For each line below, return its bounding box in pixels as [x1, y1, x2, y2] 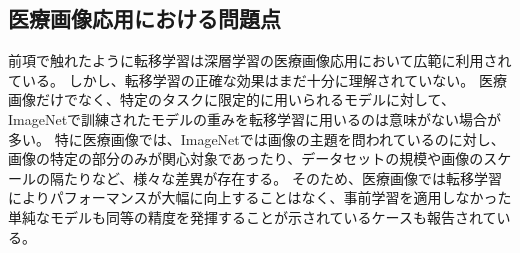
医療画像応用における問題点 [8, 3, 281, 34]
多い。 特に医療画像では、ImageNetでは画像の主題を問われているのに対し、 [8, 128, 505, 149]
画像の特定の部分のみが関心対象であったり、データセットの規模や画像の [8, 148, 484, 169]
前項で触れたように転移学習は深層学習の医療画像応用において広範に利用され [8, 50, 512, 71]
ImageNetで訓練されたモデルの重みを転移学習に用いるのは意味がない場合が [8, 108, 502, 129]
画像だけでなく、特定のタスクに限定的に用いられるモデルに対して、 [8, 89, 455, 110]
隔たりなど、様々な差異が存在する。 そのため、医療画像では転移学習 [49, 167, 502, 188]
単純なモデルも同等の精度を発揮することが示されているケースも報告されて [8, 206, 497, 227]
